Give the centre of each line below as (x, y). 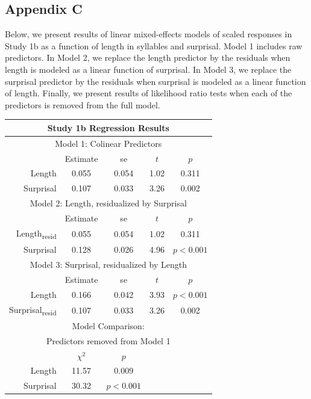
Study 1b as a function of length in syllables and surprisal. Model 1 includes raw (154, 45)
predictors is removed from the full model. (83, 104)
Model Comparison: (108, 325)
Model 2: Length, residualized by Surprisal (108, 203)
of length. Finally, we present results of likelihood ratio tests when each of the (149, 93)
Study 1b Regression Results (108, 127)
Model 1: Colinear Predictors (108, 143)
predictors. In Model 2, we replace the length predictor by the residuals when (148, 57)
